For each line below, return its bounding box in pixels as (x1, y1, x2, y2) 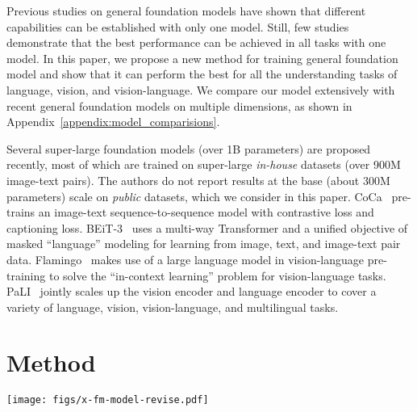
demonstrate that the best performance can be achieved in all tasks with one (6, 34, 386, 51)
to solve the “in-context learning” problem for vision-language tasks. (48, 267, 386, 284)
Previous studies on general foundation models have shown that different (6, 2, 366, 19)
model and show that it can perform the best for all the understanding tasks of (6, 65, 398, 82)
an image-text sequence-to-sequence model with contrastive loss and (38, 204, 374, 221)
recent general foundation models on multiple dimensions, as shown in (6, 97, 352, 114)
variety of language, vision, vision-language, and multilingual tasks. (6, 298, 339, 315)
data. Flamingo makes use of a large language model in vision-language (6, 250, 365, 267)
